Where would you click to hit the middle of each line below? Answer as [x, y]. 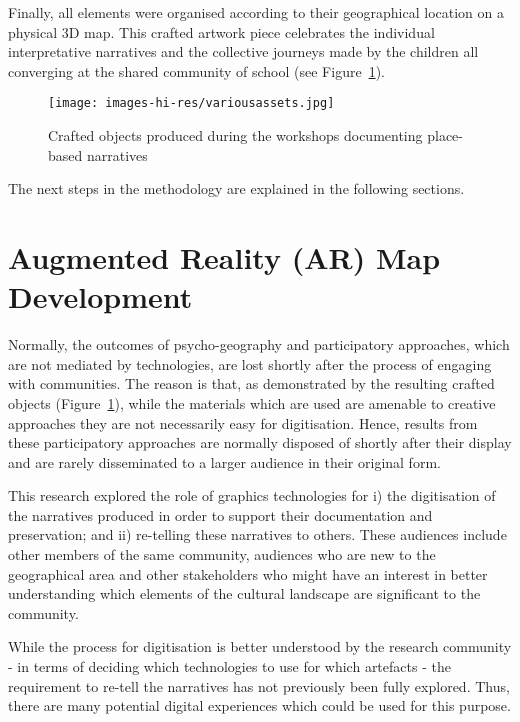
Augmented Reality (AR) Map [224, 257]
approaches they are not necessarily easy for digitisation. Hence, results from [243, 422]
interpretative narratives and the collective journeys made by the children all [243, 51]
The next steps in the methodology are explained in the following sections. [236, 188]
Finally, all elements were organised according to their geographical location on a [256, 12]
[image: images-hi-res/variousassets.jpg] [191, 103]
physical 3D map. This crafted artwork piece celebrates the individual [221, 31]
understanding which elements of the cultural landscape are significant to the [244, 593]
